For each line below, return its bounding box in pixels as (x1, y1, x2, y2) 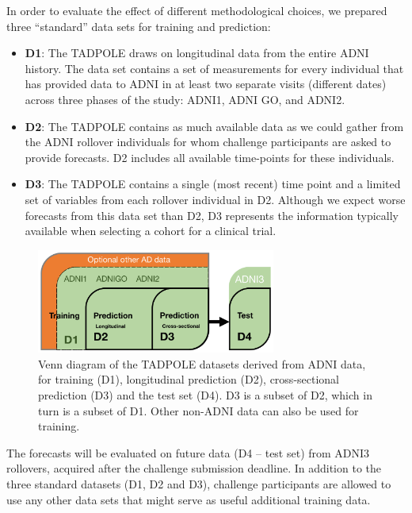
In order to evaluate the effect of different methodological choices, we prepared (6, 2, 387, 18)
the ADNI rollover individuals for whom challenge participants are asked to (25, 133, 391, 150)
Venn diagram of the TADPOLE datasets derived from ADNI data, (38, 355, 366, 372)
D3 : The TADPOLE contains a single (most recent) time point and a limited (25, 175, 401, 192)
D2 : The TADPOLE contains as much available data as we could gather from (25, 118, 404, 134)
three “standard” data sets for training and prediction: (6, 17, 271, 34)
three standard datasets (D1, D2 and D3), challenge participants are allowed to (6, 476, 391, 492)
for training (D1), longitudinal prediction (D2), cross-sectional (38, 371, 340, 388)
